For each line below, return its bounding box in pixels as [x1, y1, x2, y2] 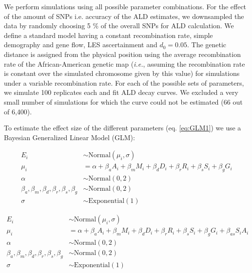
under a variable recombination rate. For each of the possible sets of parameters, [4, 77, 244, 88]
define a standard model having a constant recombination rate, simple [4, 30, 213, 40]
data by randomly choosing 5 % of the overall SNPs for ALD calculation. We [4, 20, 234, 31]
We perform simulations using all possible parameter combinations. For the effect [4, 1, 247, 11]
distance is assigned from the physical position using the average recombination [4, 49, 241, 59]
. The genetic [187, 39, 227, 50]
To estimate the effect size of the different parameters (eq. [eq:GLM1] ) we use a [4, 123, 241, 133]
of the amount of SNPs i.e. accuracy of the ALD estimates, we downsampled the [4, 11, 244, 21]
